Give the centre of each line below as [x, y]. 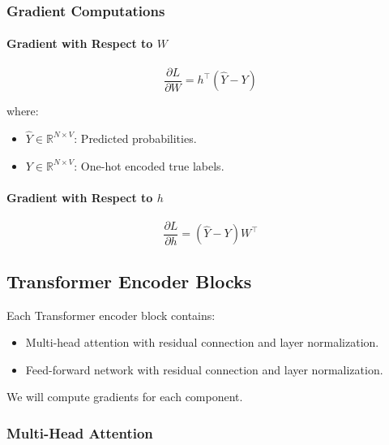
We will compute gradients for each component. [125, 397]
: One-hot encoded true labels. [149, 165]
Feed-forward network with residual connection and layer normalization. [204, 369]
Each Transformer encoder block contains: [111, 315]
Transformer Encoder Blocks [129, 281]
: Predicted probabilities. [135, 138]
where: [23, 111]
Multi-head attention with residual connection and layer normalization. [202, 342]
